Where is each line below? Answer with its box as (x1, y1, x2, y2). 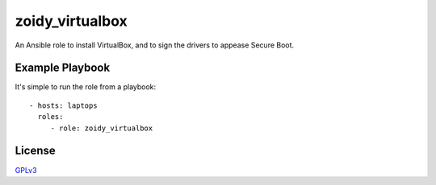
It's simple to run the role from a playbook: (15, 82, 157, 92)
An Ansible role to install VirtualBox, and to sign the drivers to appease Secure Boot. (15, 40, 295, 50)
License (15, 144, 56, 158)
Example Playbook (15, 61, 111, 75)
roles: (37, 113, 64, 121)
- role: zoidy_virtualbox (50, 123, 153, 133)
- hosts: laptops (29, 101, 98, 110)
